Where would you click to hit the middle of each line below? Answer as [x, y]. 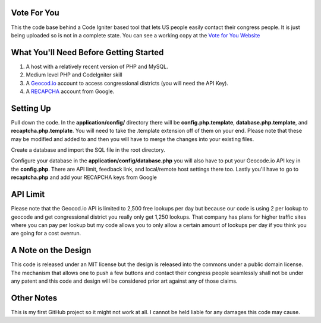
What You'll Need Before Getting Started [87, 52]
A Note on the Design [51, 250]
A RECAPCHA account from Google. [70, 91]
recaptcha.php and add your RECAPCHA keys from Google [84, 177]
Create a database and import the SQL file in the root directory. [88, 150]
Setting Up [31, 108]
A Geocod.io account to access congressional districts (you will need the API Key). [127, 83]
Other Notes [34, 298]
